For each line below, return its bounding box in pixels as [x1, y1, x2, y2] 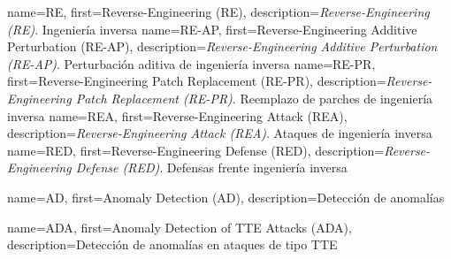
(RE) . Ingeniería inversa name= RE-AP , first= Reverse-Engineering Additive [7, 19, 417, 38]
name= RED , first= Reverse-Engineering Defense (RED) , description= [7, 141, 385, 159]
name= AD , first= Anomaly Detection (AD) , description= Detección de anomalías [7, 187, 445, 206]
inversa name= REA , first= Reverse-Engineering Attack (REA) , [7, 106, 348, 125]
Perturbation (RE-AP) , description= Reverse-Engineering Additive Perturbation [7, 37, 438, 56]
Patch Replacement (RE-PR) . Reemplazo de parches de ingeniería [75, 88, 433, 107]
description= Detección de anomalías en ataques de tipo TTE [7, 235, 338, 254]
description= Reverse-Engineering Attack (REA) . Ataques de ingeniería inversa [7, 124, 432, 142]
